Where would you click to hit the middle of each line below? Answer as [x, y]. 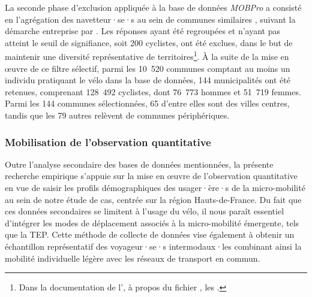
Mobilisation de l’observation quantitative [108, 142]
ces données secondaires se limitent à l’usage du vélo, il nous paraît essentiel [145, 211]
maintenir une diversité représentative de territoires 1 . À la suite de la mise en [147, 56]
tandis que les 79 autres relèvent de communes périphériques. [117, 115]
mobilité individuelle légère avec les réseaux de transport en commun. [133, 258]
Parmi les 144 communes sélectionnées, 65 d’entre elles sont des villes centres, [147, 103]
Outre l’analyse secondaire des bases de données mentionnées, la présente [139, 164]
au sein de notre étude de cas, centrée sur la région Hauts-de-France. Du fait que [153, 199]
